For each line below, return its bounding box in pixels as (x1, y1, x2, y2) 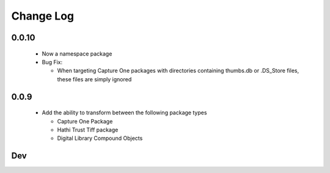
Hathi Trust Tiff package (57, 126, 119, 133)
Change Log (11, 9, 75, 23)
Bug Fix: (42, 58, 63, 65)
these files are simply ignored (57, 75, 132, 83)
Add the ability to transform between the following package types (42, 109, 207, 116)
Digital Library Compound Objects (57, 134, 143, 142)
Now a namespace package (42, 50, 112, 57)
